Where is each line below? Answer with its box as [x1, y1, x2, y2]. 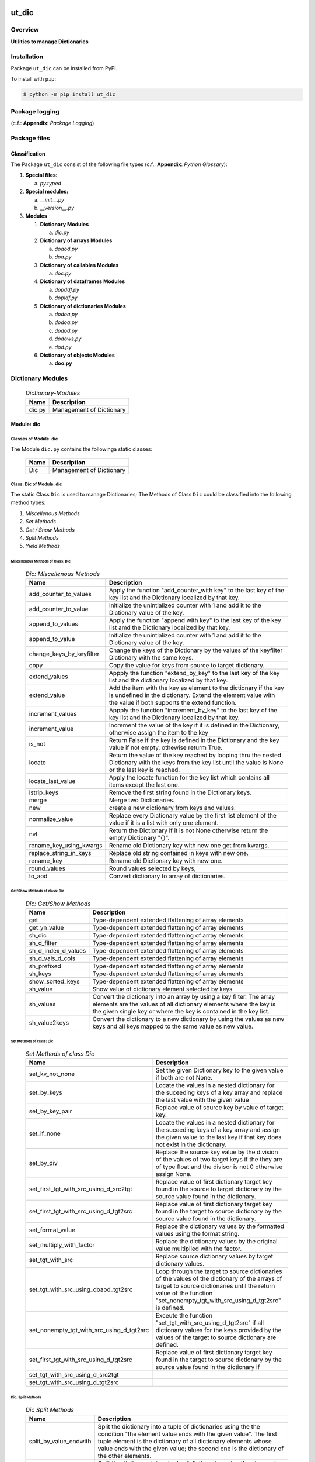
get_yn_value [29, 924, 64, 932]
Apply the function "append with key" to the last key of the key [108, 616, 281, 624]
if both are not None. [155, 1074, 213, 1082]
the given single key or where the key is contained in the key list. [92, 1008, 270, 1016]
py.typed [40, 180, 61, 187]
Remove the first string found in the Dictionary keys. [108, 788, 252, 796]
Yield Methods [25, 543, 61, 550]
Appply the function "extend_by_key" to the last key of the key [108, 668, 280, 677]
